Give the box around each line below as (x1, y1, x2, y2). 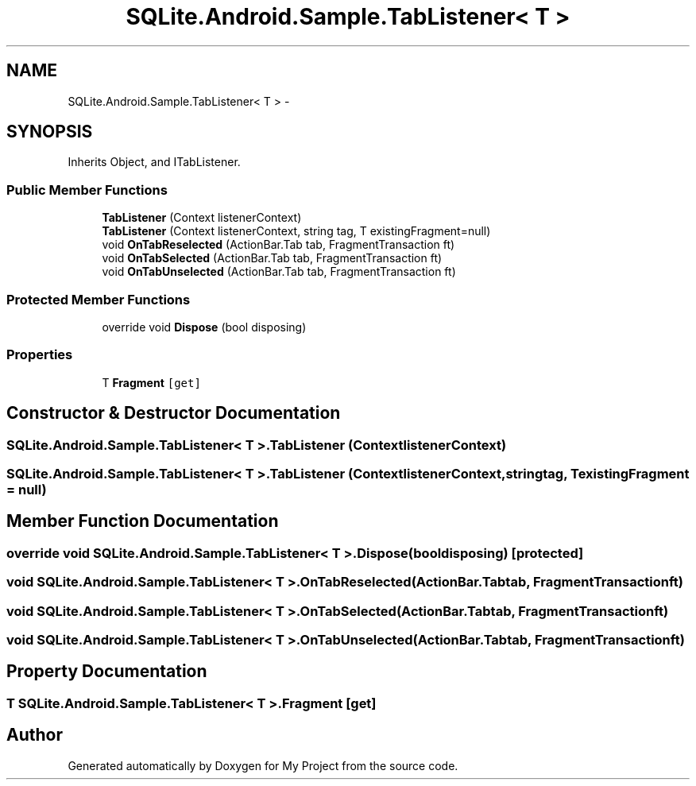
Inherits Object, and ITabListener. (68, 155, 241, 169)
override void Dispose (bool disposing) (102, 319, 307, 334)
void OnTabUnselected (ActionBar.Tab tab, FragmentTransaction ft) (102, 265, 456, 279)
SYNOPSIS (6, 122, 93, 142)
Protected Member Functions (6, 291, 191, 308)
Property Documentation (6, 661, 207, 682)
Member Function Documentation (6, 511, 279, 532)
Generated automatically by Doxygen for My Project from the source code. (68, 758, 458, 772)
